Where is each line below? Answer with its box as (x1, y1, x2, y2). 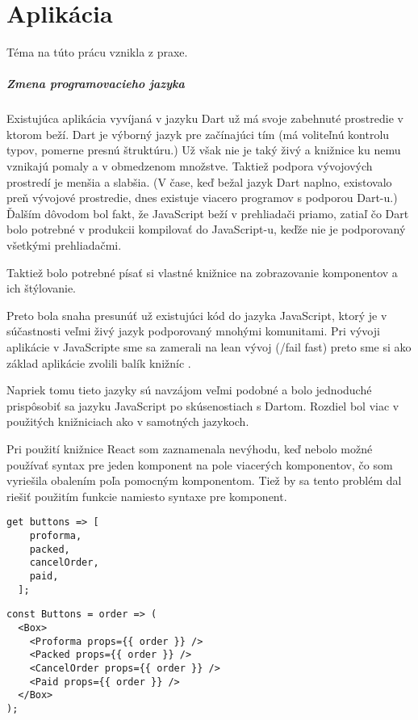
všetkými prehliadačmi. (6, 237, 122, 254)
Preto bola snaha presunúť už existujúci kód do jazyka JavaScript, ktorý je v (6, 306, 387, 323)
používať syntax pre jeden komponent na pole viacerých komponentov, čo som (6, 456, 393, 473)
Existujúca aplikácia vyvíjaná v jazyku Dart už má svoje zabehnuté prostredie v (6, 110, 403, 127)
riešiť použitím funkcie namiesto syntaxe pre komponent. (6, 487, 287, 504)
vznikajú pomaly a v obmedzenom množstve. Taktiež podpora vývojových (6, 158, 373, 175)
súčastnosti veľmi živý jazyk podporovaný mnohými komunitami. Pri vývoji (6, 322, 380, 339)
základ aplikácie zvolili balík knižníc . (6, 354, 191, 371)
